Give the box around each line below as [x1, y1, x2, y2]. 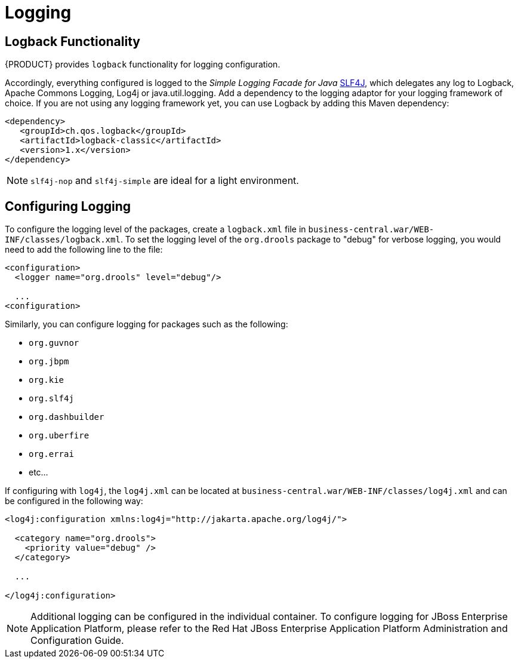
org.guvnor [29, 338, 79, 348]
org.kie [29, 375, 64, 385]
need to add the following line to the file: [5, 244, 163, 255]
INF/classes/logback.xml [5, 235, 121, 245]
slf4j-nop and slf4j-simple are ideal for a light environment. [30, 174, 299, 187]
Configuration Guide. [30, 634, 124, 647]
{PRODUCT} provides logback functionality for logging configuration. [5, 59, 280, 70]
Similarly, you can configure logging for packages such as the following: [5, 319, 288, 330]
